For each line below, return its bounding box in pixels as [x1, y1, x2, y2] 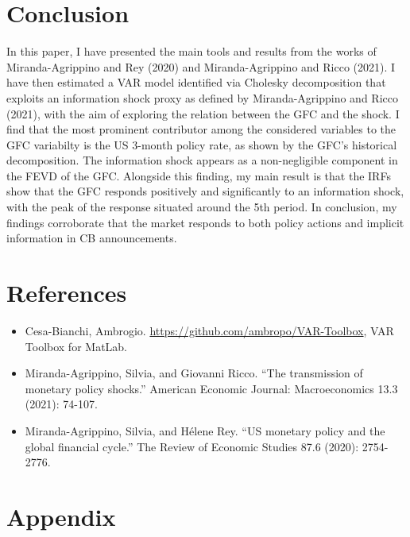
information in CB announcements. [6, 230, 177, 246]
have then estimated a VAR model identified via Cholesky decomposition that [6, 74, 386, 91]
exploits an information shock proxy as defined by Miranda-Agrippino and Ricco [6, 89, 398, 106]
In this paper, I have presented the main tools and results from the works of [6, 43, 377, 60]
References [6, 276, 127, 309]
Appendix [6, 500, 116, 532]
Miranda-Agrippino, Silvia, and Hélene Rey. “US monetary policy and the [25, 422, 385, 438]
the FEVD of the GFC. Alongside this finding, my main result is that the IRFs [6, 167, 391, 184]
